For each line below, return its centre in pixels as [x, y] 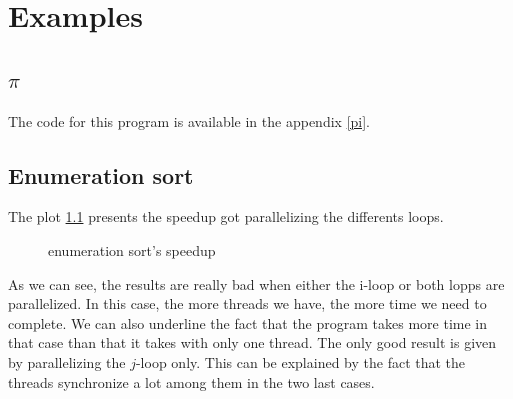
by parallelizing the [67, 361]
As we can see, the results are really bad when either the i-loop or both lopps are [256, 283]
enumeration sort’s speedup [132, 249]
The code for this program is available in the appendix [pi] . [189, 120]
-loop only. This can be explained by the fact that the [300, 361]
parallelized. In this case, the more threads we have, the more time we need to [247, 303]
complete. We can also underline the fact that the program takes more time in [247, 322]
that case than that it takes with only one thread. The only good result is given [252, 342]
